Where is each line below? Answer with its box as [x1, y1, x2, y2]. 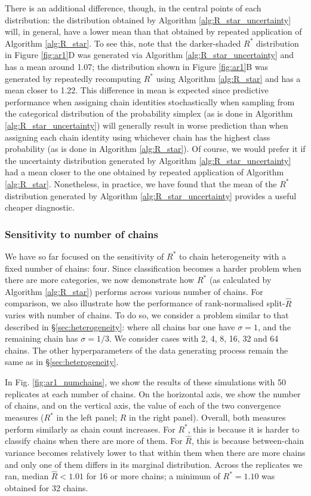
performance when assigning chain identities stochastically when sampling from [5, 95, 295, 108]
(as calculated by [209, 273, 272, 286]
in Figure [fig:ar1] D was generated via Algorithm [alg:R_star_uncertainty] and [5, 48, 294, 61]
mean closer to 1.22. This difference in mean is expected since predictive [5, 84, 269, 96]
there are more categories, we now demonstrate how [5, 273, 195, 286]
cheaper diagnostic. [5, 201, 75, 214]
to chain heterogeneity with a [178, 249, 287, 262]
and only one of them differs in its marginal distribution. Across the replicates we [5, 458, 303, 470]
